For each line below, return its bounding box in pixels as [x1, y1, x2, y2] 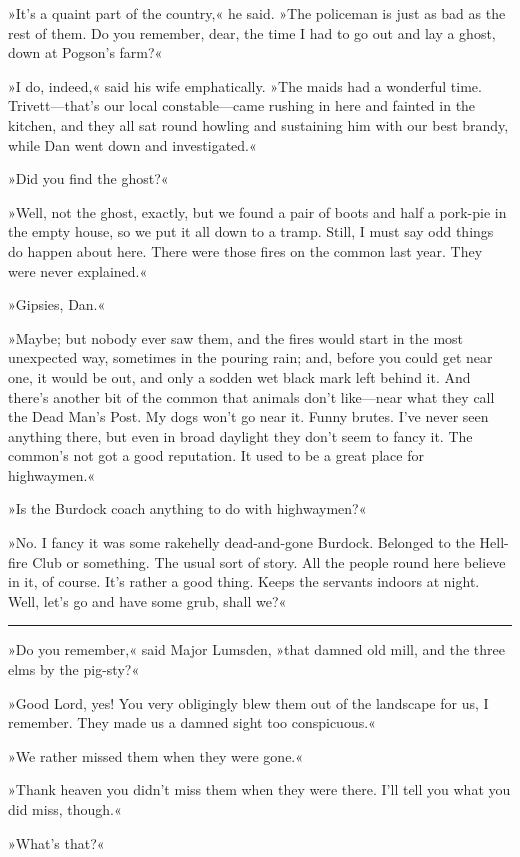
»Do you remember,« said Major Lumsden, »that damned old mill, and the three [8, 639, 505, 660]
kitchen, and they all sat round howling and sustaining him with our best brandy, [8, 114, 509, 135]
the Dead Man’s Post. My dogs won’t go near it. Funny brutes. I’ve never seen [8, 406, 489, 427]
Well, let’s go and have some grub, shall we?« [8, 590, 287, 611]
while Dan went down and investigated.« [8, 134, 257, 155]
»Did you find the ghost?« [8, 168, 169, 189]
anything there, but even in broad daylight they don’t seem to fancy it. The [8, 425, 473, 446]
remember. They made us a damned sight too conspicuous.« [8, 712, 376, 733]
